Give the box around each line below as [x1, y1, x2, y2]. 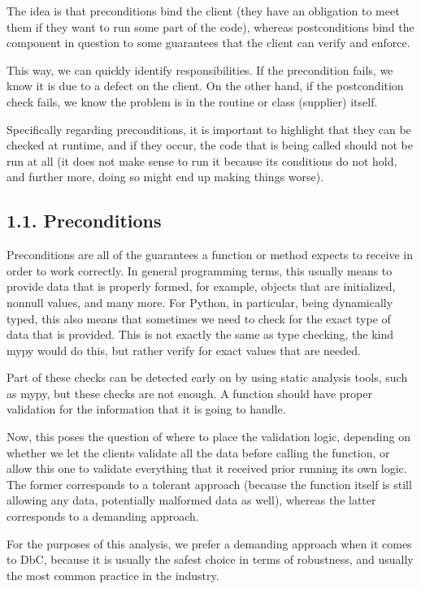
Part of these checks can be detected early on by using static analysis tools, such [7, 369, 408, 386]
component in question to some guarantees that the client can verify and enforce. [7, 34, 410, 51]
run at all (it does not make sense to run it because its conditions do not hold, [7, 152, 397, 169]
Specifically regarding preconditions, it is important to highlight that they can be [7, 120, 411, 137]
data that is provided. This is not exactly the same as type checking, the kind [7, 326, 394, 343]
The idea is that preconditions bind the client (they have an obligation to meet [7, 2, 400, 19]
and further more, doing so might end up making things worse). [7, 168, 324, 185]
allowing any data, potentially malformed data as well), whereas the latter [7, 492, 376, 509]
